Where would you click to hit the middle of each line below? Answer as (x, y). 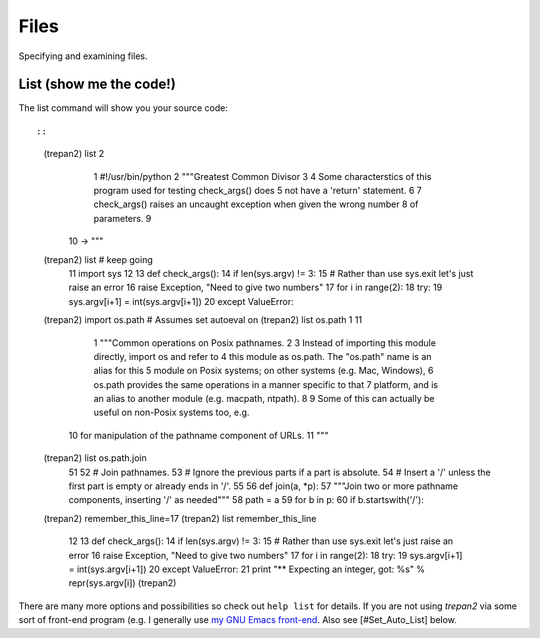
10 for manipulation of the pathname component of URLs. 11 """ (198, 435)
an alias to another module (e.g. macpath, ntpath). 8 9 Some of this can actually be (264, 399)
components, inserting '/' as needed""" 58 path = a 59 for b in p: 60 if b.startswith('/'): (246, 500)
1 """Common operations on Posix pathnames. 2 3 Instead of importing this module (265, 342)
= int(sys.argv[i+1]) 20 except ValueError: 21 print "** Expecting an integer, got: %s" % (246, 569)
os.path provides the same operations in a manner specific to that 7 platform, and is (266, 384)
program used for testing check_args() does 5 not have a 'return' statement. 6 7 (257, 191)
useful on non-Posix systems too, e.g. (171, 412)
